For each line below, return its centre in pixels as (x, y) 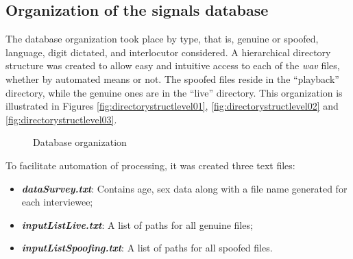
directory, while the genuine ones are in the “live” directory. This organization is (174, 92)
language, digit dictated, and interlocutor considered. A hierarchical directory (168, 52)
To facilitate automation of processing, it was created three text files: (150, 165)
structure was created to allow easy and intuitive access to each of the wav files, (173, 65)
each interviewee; (57, 202)
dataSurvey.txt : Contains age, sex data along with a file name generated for (184, 188)
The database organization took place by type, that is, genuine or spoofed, (162, 39)
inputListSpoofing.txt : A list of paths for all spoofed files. (147, 248)
